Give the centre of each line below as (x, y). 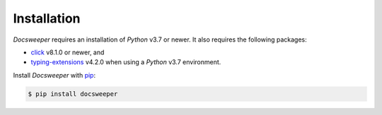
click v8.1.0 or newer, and (68, 52)
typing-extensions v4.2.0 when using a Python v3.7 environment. (126, 62)
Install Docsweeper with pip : (54, 75)
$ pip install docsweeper (73, 94)
